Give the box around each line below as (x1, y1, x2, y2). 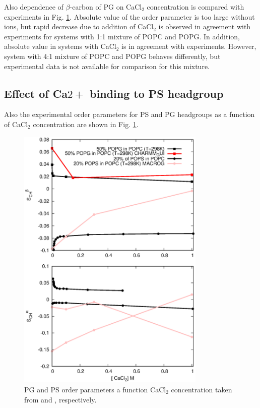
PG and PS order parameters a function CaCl (24, 384, 166, 394)
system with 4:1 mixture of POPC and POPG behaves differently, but (4, 50, 221, 61)
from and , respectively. (24, 394, 97, 404)
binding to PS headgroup (90, 85, 224, 101)
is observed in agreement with (158, 21, 251, 32)
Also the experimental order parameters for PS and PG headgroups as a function (4, 109, 255, 120)
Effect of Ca (4, 85, 68, 101)
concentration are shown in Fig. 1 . (33, 119, 139, 129)
